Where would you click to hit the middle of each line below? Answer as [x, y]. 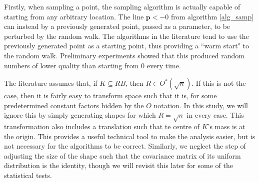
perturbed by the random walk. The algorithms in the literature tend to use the [126, 36]
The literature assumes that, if [51, 83]
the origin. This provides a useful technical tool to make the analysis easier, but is [130, 136]
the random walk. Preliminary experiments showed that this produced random [124, 55]
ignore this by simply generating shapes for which [80, 115]
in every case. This [215, 115]
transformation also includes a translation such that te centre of [102, 126]
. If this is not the [219, 83]
